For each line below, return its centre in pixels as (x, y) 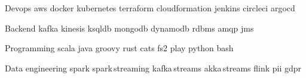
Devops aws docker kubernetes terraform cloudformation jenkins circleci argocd (150, 8)
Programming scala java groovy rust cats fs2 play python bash (119, 48)
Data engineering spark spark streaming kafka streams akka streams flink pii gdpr (153, 68)
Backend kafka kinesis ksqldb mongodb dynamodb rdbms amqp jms (129, 28)
